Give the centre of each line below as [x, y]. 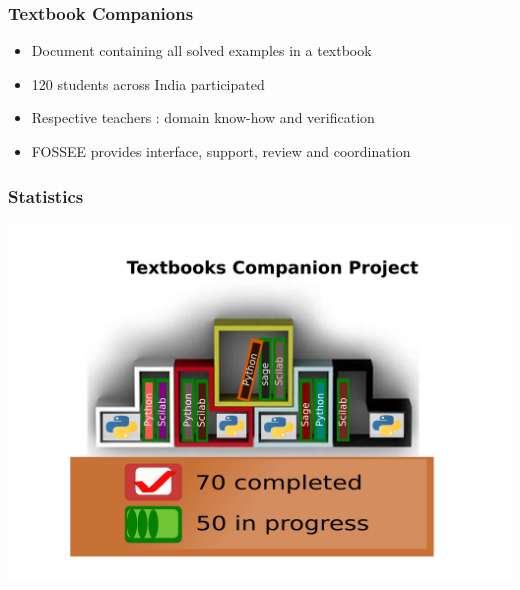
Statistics [46, 195]
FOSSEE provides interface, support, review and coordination [221, 151]
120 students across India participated [148, 83]
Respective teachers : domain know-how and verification [203, 117]
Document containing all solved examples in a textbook [201, 50]
